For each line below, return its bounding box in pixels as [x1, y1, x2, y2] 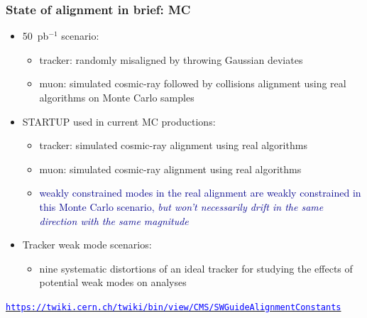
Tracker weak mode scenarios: [22, 237, 152, 252]
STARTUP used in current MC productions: [22, 114, 216, 128]
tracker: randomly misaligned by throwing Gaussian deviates [39, 52, 303, 67]
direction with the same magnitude [39, 213, 189, 228]
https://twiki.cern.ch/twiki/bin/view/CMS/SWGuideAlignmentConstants [6, 302, 341, 312]
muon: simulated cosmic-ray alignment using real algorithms [39, 161, 302, 176]
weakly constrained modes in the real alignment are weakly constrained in [39, 185, 361, 200]
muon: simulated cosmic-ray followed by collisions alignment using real [39, 76, 346, 91]
